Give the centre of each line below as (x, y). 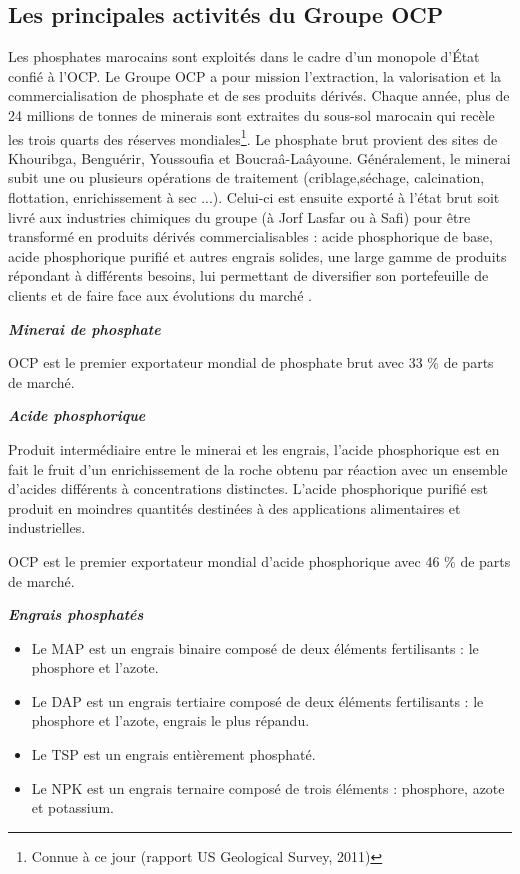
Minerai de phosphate (84, 328)
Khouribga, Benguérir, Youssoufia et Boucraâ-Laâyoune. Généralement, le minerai (259, 157)
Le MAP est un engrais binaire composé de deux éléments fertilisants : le (255, 647)
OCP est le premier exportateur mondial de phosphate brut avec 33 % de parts (251, 362)
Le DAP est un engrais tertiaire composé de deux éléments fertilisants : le (257, 700)
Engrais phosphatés (76, 614)
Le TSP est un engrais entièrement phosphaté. (173, 754)
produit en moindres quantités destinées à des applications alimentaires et (234, 507)
